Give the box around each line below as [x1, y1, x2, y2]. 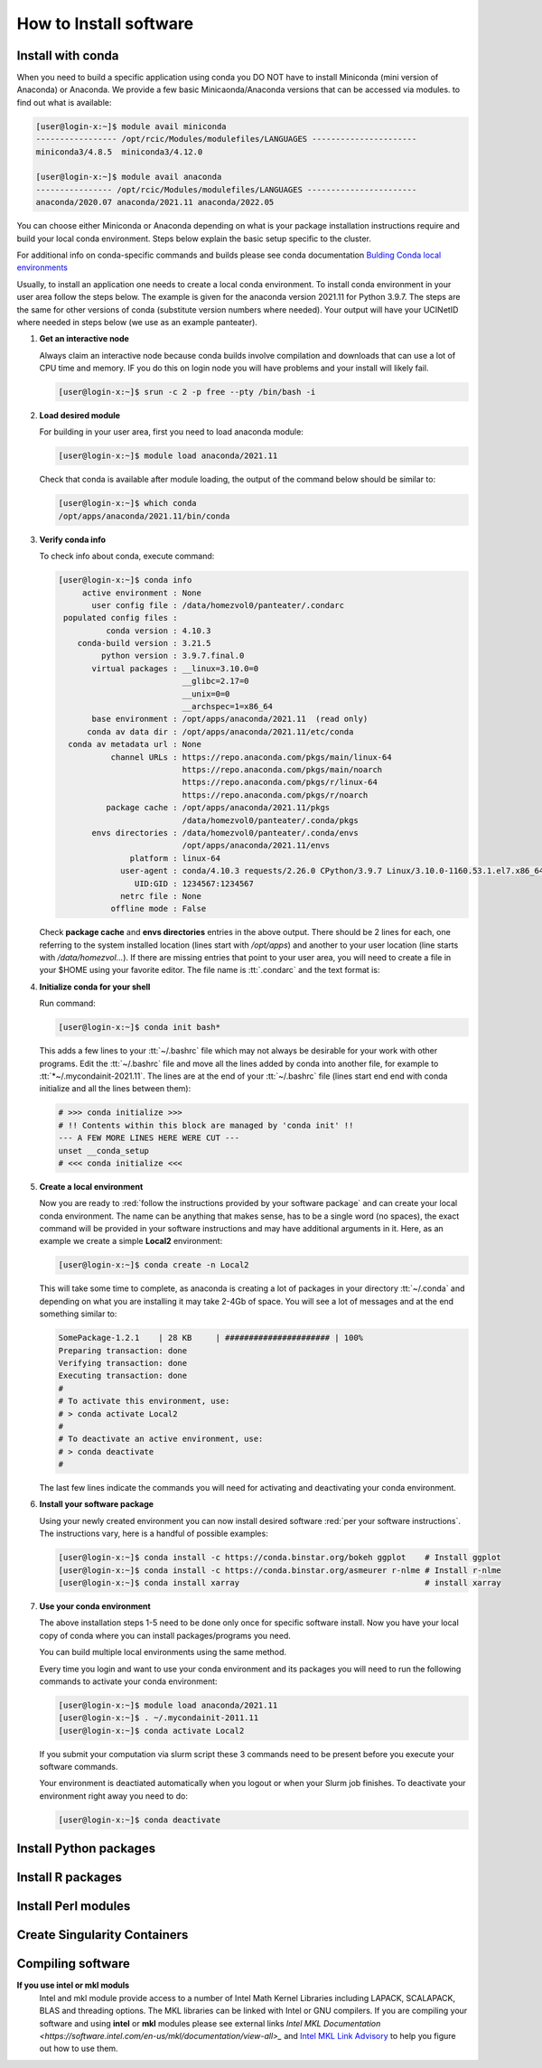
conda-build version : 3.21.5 [77, 638, 211, 649]
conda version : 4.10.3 [105, 625, 211, 636]
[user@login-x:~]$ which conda [58, 498, 198, 509]
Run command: [39, 998, 97, 1009]
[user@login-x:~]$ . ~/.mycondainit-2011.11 [58, 1713, 259, 1723]
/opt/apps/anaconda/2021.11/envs [182, 840, 331, 851]
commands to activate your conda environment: [39, 1676, 218, 1687]
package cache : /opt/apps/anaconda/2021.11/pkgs [105, 802, 331, 813]
